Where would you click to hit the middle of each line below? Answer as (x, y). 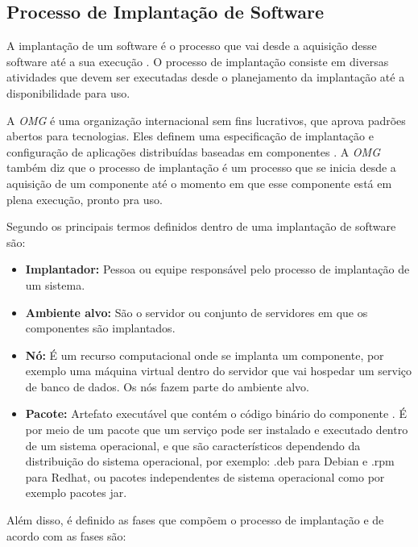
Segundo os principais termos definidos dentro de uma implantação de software (201, 226)
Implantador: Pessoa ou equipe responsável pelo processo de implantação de (217, 269)
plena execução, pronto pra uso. (85, 199)
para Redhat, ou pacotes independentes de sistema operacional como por (205, 476)
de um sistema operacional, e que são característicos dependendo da (193, 445)
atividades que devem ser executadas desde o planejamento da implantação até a (206, 77)
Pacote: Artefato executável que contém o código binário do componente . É (216, 413)
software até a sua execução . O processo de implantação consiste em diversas (198, 61)
